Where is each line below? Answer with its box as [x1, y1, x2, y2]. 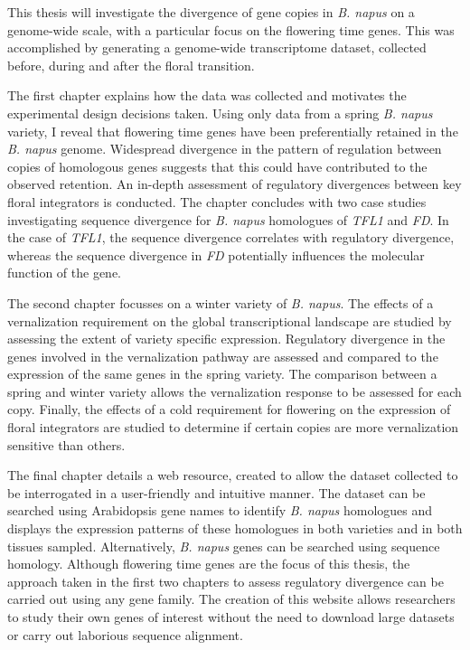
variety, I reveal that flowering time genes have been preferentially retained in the [7, 121, 458, 140]
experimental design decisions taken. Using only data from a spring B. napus [7, 103, 433, 122]
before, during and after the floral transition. [7, 55, 255, 74]
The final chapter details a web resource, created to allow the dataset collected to [7, 466, 458, 485]
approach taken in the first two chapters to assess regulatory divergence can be [7, 571, 444, 590]
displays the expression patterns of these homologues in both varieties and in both [7, 519, 463, 538]
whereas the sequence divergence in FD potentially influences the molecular [7, 245, 425, 264]
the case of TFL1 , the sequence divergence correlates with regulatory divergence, [7, 228, 455, 247]
